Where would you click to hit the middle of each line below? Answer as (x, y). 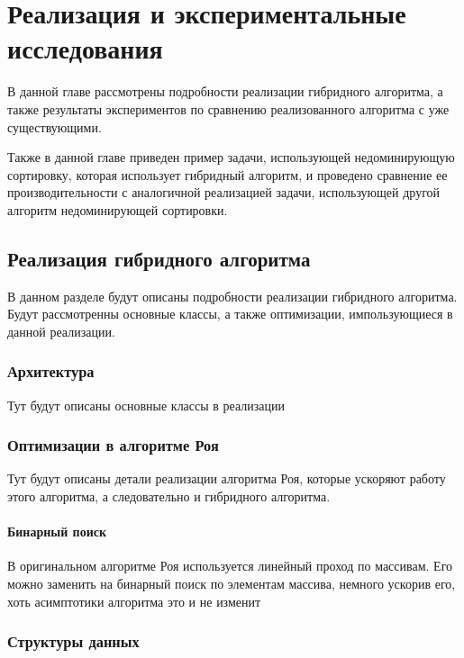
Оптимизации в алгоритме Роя (113, 445)
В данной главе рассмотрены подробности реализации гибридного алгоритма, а (225, 91)
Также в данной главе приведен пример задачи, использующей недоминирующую (231, 157)
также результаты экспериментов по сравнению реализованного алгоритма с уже (228, 108)
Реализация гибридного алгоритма (159, 258)
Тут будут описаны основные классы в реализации (146, 405)
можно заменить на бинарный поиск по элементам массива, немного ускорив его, (232, 584)
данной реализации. (61, 331)
